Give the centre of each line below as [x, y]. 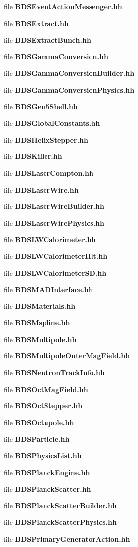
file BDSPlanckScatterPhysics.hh [60, 522]
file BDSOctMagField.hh [46, 389]
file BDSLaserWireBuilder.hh [54, 206]
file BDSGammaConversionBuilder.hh [69, 73]
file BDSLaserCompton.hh [49, 173]
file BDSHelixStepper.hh [46, 139]
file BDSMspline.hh [37, 323]
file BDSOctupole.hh [39, 422]
